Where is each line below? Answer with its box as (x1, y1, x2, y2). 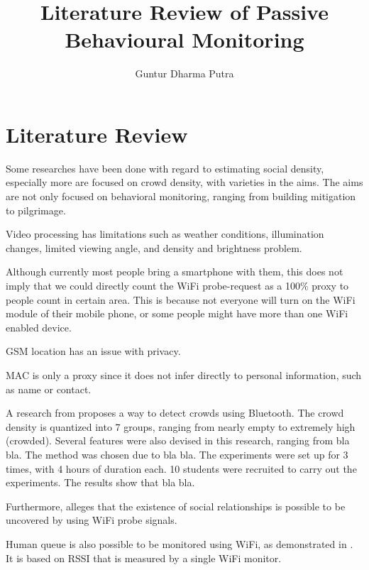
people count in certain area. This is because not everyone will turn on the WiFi (6, 292, 356, 307)
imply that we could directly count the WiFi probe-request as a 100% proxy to (6, 278, 349, 292)
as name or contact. (6, 381, 92, 396)
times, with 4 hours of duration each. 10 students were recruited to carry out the (6, 461, 357, 476)
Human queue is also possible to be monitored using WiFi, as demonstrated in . (6, 536, 353, 551)
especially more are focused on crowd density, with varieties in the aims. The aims (6, 175, 363, 190)
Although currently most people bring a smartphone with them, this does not (6, 264, 343, 279)
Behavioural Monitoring (65, 25, 304, 54)
